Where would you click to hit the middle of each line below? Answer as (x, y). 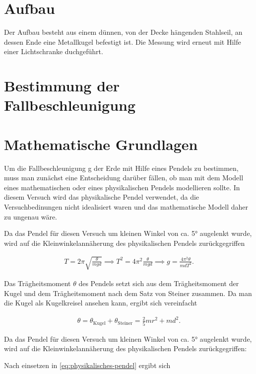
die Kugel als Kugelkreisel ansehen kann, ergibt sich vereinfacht (101, 303)
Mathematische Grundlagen (101, 144)
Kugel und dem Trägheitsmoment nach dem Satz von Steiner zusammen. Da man (128, 293)
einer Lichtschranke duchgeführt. (54, 51)
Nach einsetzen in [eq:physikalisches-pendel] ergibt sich (87, 365)
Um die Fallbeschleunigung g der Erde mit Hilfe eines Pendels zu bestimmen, (121, 168)
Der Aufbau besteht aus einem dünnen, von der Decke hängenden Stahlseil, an (123, 32)
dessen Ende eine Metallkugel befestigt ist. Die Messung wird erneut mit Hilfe (123, 41)
